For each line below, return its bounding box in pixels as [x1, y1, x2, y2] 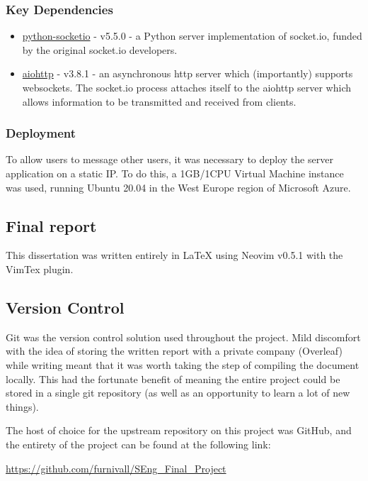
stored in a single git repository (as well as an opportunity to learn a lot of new [6, 385, 350, 400]
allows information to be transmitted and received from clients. [22, 94, 297, 109]
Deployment [6, 124, 76, 142]
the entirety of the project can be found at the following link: [6, 436, 271, 451]
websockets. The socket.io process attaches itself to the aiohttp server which [22, 80, 351, 94]
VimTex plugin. [6, 261, 74, 276]
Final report [6, 214, 97, 236]
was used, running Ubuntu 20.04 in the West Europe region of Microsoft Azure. [6, 179, 351, 194]
